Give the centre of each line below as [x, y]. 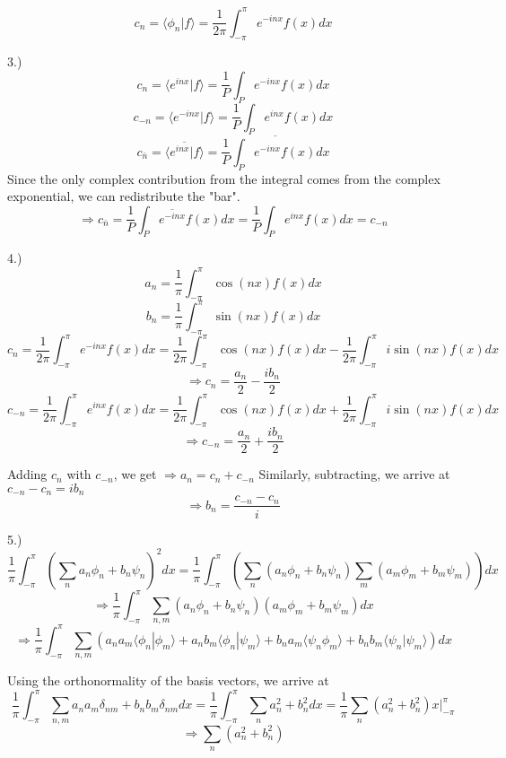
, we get [135, 474]
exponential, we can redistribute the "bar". [124, 196]
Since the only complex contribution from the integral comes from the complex [224, 178]
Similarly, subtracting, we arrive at [354, 474]
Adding [27, 474]
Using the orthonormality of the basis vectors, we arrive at [168, 680]
